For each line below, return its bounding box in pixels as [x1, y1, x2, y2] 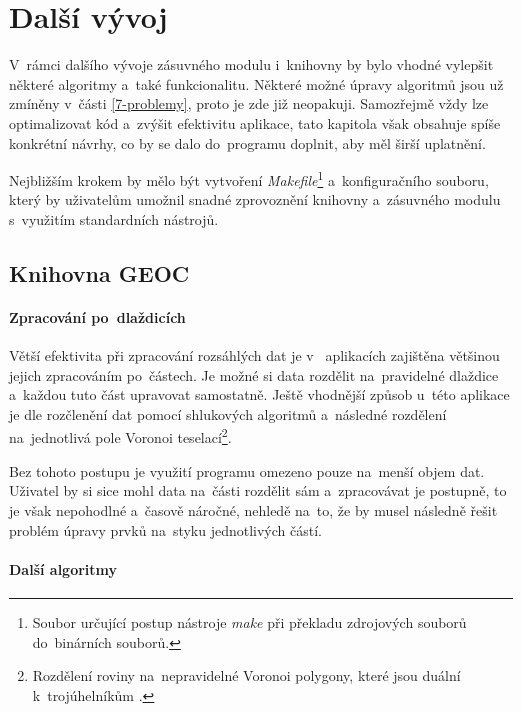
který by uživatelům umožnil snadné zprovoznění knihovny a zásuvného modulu [9, 189, 501, 210]
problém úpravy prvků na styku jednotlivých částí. [9, 519, 322, 540]
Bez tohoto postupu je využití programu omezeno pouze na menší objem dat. [9, 460, 485, 481]
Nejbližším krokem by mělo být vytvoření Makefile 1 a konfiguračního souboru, [9, 167, 489, 190]
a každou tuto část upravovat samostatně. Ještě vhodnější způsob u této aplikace [9, 384, 510, 405]
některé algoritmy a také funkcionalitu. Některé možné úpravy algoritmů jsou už [9, 73, 504, 94]
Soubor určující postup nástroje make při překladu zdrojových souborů [32, 611, 467, 632]
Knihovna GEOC [9, 257, 190, 288]
